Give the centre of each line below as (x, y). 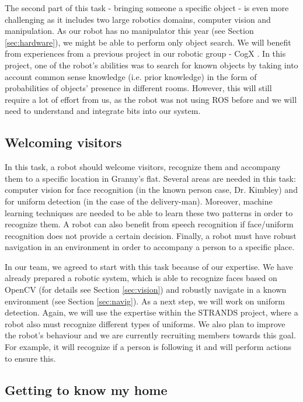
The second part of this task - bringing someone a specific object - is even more (147, 8)
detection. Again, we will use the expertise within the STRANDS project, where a (151, 312)
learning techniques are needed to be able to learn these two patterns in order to (149, 212)
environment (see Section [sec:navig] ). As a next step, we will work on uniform (145, 301)
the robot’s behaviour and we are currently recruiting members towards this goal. (150, 335)
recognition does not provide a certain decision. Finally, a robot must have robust (151, 235)
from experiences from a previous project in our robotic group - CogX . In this (145, 53)
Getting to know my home (86, 389)
